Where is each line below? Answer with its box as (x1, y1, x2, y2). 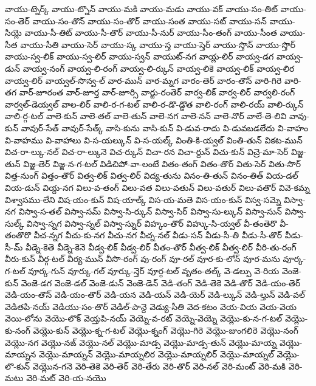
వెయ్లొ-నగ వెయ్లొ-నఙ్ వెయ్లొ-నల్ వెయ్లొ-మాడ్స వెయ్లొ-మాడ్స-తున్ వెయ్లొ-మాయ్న (5, 336, 277, 348)
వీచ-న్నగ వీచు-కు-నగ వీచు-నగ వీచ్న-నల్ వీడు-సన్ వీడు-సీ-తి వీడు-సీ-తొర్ (33, 229, 283, 241)
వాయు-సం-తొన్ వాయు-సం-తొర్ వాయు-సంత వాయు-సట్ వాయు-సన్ (32, 14, 267, 27)
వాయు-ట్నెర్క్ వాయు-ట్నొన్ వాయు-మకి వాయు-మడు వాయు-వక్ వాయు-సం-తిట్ (5, 2, 278, 15)
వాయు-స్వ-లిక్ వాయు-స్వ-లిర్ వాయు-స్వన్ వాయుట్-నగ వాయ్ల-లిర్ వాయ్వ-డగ (5, 50, 274, 63)
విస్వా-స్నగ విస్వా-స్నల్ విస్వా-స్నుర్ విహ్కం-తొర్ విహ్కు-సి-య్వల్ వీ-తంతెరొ (26, 216, 277, 229)
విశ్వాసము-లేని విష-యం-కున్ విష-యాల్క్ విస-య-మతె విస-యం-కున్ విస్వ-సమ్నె (5, 193, 281, 205)
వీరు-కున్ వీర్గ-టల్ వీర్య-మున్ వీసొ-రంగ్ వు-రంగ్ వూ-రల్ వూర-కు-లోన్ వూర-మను (5, 252, 280, 265)
